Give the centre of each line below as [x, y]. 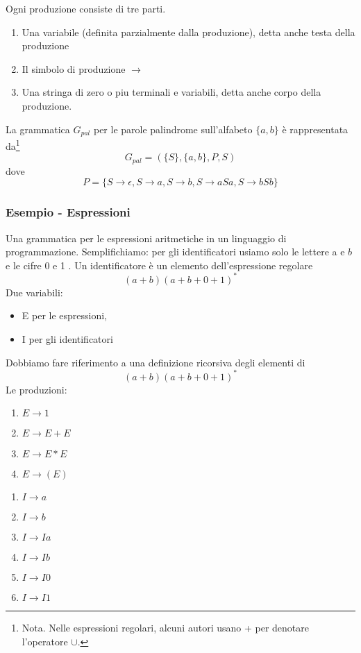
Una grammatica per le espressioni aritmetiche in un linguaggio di [146, 238]
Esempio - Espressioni [68, 212]
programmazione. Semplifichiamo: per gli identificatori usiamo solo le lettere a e [175, 252]
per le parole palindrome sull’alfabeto [173, 129]
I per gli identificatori [67, 339]
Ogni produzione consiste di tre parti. [86, 8]
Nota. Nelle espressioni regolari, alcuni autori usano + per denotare [165, 628]
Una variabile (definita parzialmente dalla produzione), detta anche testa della [188, 32]
